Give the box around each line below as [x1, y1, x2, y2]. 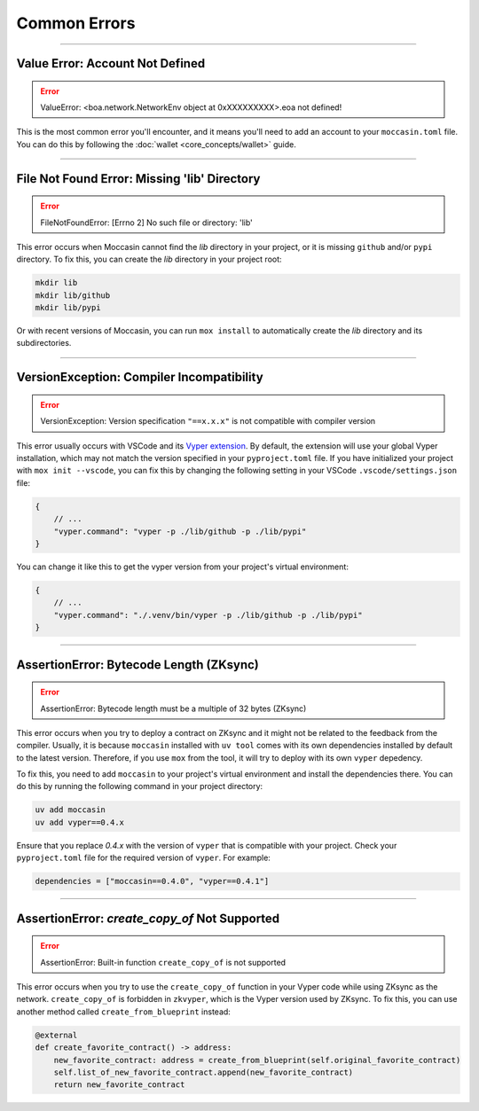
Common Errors [16, 13, 136, 33]
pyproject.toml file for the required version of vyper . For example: [16, 852, 271, 864]
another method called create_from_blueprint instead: [16, 1006, 231, 1017]
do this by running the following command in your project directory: [16, 781, 263, 792]
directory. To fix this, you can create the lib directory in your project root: [16, 254, 283, 265]
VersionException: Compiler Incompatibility [16, 370, 263, 385]
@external [35, 1029, 78, 1040]
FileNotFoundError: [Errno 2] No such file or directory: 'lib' [40, 217, 253, 228]
